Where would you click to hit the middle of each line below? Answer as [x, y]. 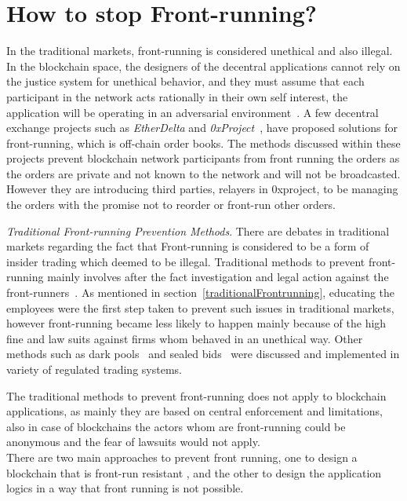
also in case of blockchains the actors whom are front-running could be [176, 426]
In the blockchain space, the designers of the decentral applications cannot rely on [203, 66]
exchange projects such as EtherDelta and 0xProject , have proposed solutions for [202, 128]
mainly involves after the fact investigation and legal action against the [218, 277]
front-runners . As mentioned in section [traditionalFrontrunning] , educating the [201, 293]
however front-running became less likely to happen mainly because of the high [196, 323]
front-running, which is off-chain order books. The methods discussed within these [203, 143]
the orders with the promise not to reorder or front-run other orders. [171, 205]
